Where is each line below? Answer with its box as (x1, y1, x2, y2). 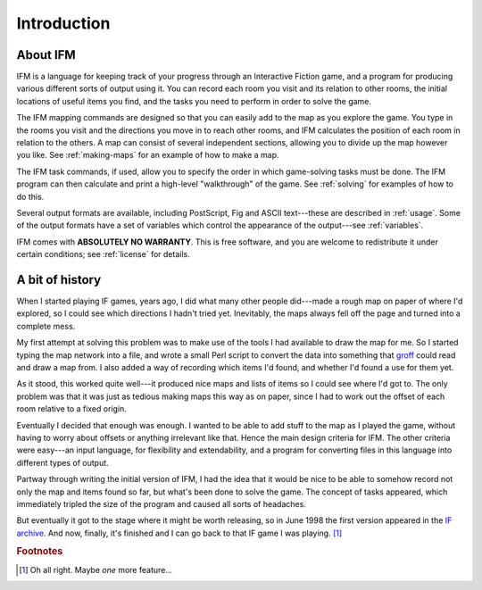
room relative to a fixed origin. (16, 403, 127, 414)
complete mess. (16, 320, 76, 331)
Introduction (16, 13, 111, 33)
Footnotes (16, 545, 63, 558)
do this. (16, 191, 45, 202)
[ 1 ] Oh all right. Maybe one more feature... (19, 564, 173, 575)
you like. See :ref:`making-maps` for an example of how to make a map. (16, 150, 280, 161)
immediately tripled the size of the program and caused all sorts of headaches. (16, 498, 307, 509)
